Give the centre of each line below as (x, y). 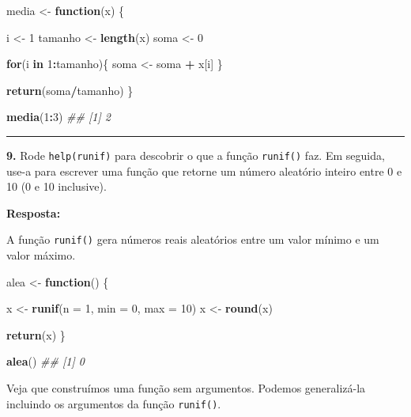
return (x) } (36, 334)
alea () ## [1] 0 (45, 361)
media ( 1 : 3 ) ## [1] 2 (58, 117)
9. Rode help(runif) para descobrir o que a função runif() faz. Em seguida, (196, 155)
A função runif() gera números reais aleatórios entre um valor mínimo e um (193, 239)
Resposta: (34, 212)
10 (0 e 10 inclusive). (57, 186)
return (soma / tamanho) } (70, 90)
